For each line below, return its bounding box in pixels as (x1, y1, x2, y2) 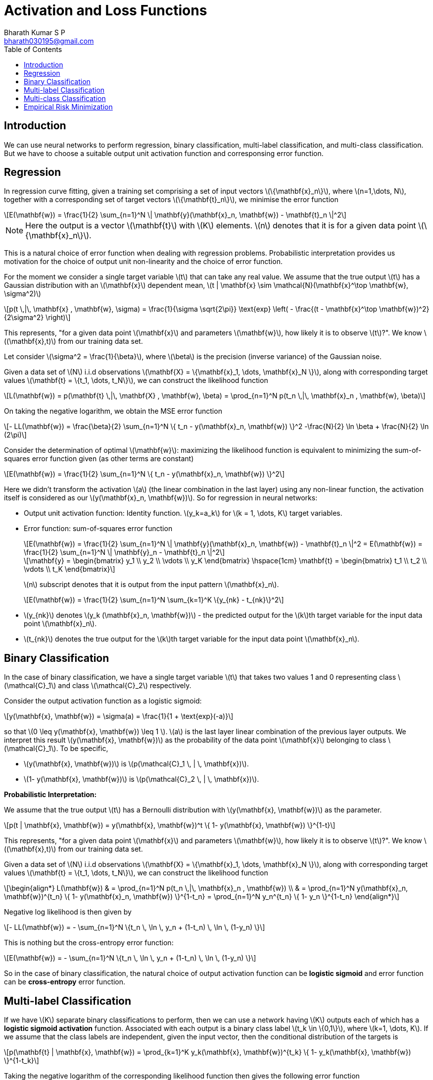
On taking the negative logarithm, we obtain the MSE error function (4, 407, 222, 416)
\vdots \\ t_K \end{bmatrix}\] (24, 565, 115, 574)
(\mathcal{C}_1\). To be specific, (4, 744, 108, 753)
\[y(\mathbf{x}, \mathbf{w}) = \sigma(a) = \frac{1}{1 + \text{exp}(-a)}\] (4, 712, 234, 721)
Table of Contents (4, 45, 62, 54)
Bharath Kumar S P (4, 28, 65, 37)
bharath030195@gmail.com (4, 36, 94, 45)
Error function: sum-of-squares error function (24, 524, 173, 533)
